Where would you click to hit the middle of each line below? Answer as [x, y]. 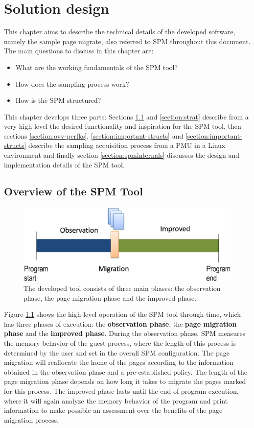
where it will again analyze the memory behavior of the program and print [116, 400]
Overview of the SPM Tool [73, 191]
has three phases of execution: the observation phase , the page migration [120, 323]
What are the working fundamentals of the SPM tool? [97, 67]
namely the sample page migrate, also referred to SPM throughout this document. [127, 41]
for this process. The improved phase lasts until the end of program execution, [121, 391]
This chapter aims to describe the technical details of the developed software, [120, 32]
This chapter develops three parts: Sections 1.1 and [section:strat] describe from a [126, 116]
